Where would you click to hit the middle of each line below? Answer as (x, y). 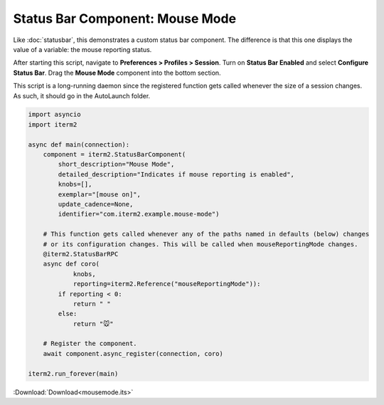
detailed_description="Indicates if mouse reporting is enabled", (176, 174)
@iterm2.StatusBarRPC (81, 254)
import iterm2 (53, 124)
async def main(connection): (79, 144)
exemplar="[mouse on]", (100, 194)
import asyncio (54, 115)
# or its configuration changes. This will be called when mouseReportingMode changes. (201, 244)
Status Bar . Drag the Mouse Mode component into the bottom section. (117, 73)
